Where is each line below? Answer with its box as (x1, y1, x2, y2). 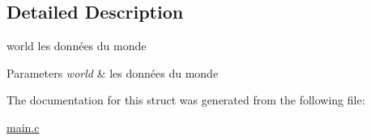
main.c (6, 118, 40, 135)
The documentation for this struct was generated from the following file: (6, 91, 365, 108)
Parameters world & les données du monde (6, 64, 219, 81)
